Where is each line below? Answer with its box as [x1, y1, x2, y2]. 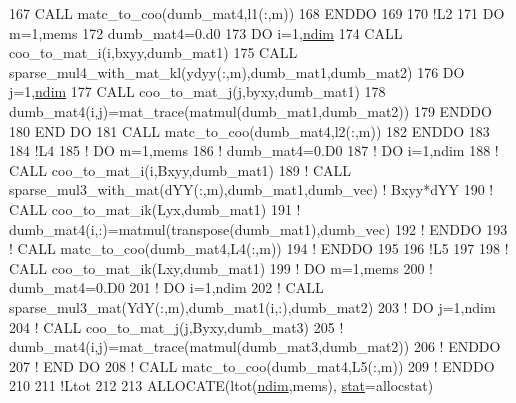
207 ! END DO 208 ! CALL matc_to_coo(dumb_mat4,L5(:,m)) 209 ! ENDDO [9, 355, 495, 376]
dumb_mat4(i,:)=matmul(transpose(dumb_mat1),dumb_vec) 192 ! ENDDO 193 [9, 218, 508, 239]
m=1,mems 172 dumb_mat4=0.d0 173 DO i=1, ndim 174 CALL [9, 22, 403, 43]
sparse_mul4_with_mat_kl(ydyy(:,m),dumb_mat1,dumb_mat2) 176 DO [9, 61, 465, 82]
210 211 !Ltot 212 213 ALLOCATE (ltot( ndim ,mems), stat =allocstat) [9, 375, 434, 396]
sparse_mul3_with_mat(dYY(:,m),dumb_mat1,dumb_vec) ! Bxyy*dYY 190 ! [9, 179, 494, 200]
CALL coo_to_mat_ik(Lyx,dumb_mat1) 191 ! [9, 198, 301, 219]
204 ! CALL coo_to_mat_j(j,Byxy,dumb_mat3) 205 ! [9, 316, 344, 337]
